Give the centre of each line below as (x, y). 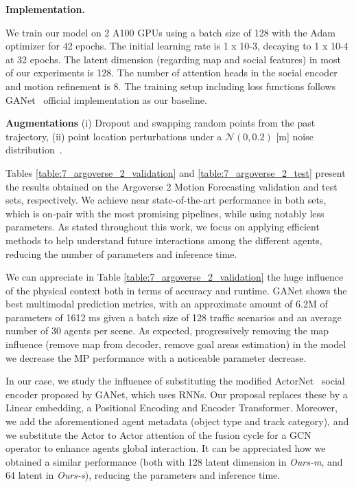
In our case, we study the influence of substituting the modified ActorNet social (175, 381)
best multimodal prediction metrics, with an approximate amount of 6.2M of (167, 304)
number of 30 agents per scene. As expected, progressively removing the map (167, 331)
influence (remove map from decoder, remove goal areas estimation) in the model (176, 344)
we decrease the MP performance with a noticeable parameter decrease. (156, 357)
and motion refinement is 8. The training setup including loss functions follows (171, 86)
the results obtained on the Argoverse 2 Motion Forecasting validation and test (172, 186)
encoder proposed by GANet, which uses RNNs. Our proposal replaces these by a (177, 394)
